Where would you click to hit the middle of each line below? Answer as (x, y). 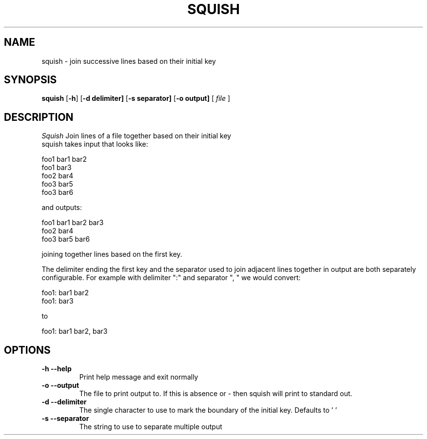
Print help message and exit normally (139, 377)
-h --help (57, 369)
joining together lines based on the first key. (112, 254)
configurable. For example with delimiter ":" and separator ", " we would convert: (171, 278)
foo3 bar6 (58, 192)
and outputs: (62, 208)
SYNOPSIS (30, 80)
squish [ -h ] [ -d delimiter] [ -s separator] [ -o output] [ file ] (136, 98)
